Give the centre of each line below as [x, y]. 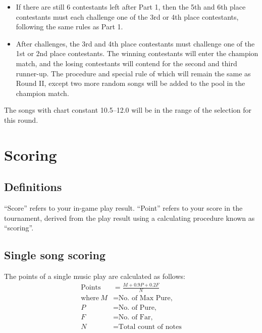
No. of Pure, [137, 307]
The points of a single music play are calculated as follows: [95, 276]
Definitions [33, 187]
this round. [21, 120]
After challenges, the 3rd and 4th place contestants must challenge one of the [135, 43]
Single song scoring [55, 255]
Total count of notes [150, 327]
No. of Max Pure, [145, 298]
